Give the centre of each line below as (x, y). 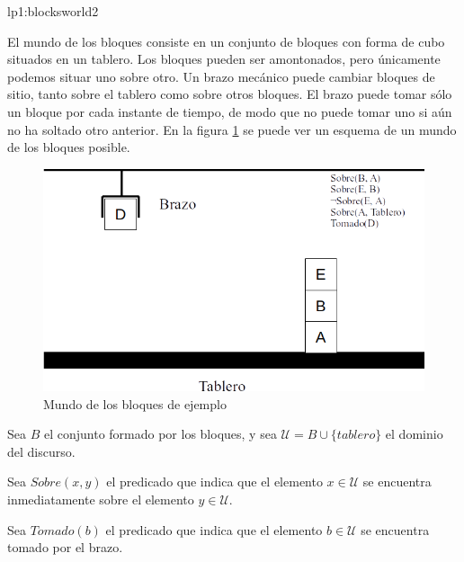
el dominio (414, 434)
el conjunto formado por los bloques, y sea (160, 434)
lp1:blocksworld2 (53, 11)
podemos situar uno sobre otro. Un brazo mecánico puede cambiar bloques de (221, 76)
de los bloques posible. (69, 147)
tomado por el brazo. (65, 547)
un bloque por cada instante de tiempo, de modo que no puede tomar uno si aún (230, 111)
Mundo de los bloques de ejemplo (135, 403)
